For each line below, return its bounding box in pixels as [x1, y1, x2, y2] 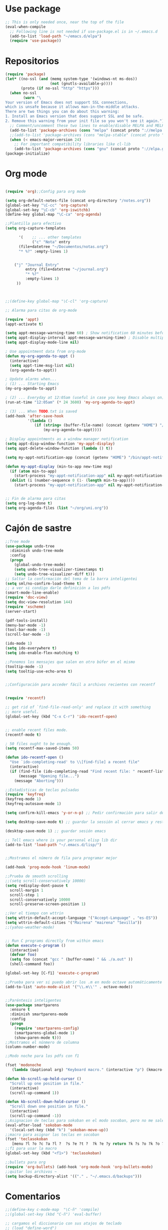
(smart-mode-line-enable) [5, 590, 59, 595]
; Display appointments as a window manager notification [5, 437, 128, 442]
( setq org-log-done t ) [5, 500, 52, 506]
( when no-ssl [9, 90, 37, 95]
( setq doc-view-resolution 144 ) [5, 600, 72, 605]
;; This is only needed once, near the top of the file [5, 20, 124, 25]
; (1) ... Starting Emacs [5, 381, 59, 386]
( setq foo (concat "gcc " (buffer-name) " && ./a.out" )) [9, 957, 133, 962]
